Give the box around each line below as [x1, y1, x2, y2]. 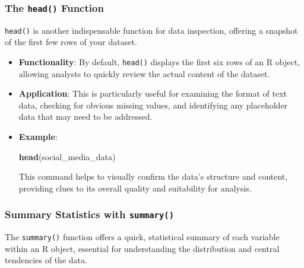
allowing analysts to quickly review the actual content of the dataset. [18, 67, 270, 79]
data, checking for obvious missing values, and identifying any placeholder [18, 98, 288, 111]
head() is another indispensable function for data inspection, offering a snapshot [5, 24, 298, 36]
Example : [18, 130, 58, 143]
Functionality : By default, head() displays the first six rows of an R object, [18, 56, 300, 68]
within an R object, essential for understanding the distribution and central [5, 242, 280, 254]
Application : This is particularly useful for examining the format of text [18, 87, 287, 100]
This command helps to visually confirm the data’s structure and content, [18, 170, 288, 183]
